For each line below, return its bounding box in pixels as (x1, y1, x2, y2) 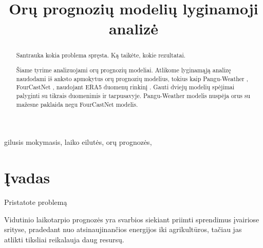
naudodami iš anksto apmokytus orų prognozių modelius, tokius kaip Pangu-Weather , (16, 74, 248, 83)
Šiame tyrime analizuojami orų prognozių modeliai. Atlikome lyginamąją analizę (16, 65, 231, 74)
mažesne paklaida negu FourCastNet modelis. (16, 100, 138, 108)
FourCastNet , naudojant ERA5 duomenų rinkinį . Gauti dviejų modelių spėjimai (16, 83, 235, 91)
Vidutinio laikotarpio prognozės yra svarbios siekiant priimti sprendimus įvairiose (4, 214, 259, 224)
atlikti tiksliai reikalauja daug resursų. (4, 234, 124, 244)
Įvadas (4, 166, 50, 187)
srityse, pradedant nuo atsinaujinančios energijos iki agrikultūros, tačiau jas (4, 224, 242, 235)
